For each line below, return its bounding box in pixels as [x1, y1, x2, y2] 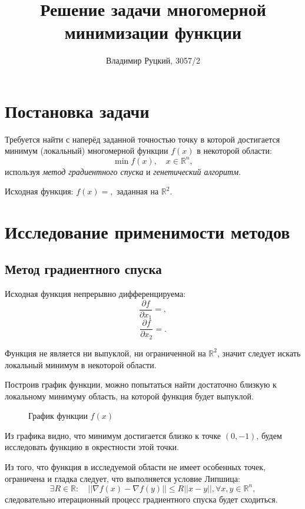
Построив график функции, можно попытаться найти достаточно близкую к [5, 378, 277, 391]
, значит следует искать [217, 346, 301, 359]
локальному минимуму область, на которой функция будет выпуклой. [5, 389, 254, 402]
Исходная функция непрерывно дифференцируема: [5, 287, 186, 300]
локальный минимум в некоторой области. [5, 358, 157, 371]
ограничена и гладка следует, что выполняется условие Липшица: [5, 472, 240, 484]
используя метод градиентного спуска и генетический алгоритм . [5, 165, 241, 177]
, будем [256, 429, 282, 441]
